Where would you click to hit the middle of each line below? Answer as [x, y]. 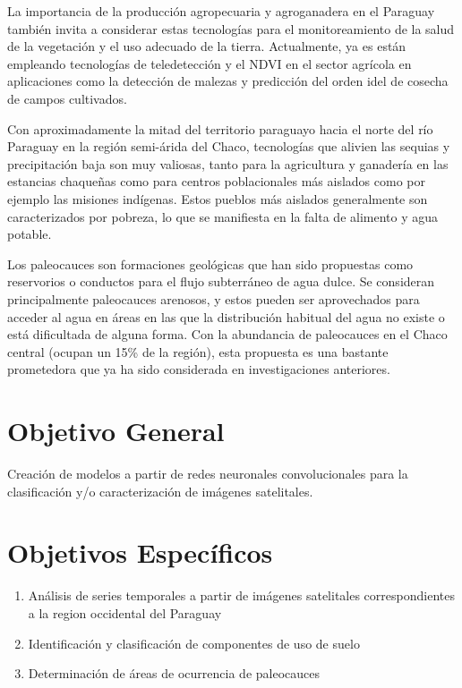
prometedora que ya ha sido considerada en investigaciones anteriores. [199, 369]
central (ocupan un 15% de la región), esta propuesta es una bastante [198, 351]
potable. [30, 234]
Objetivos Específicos [140, 552]
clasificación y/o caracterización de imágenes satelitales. [160, 491]
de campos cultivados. [67, 98]
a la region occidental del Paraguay [125, 612]
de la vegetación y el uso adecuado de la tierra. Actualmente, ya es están [207, 46]
